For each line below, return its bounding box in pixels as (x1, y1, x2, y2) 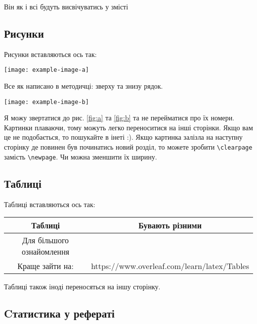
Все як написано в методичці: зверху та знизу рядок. (4, 81, 163, 91)
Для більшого (22, 234, 69, 246)
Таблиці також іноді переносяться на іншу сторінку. (4, 281, 161, 292)
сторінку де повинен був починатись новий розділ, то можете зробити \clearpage (4, 142, 253, 152)
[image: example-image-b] (4, 98, 89, 106)
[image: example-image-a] (4, 66, 89, 74)
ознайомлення (22, 246, 70, 258)
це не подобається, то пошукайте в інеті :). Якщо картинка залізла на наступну (4, 132, 243, 142)
